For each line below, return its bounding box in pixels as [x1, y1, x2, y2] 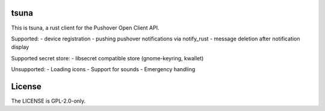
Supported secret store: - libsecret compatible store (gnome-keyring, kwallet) [11, 54, 204, 62]
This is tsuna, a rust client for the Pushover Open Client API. [11, 24, 159, 31]
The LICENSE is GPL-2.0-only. [11, 97, 86, 104]
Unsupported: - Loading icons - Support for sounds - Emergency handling [11, 66, 196, 73]
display [11, 43, 29, 51]
